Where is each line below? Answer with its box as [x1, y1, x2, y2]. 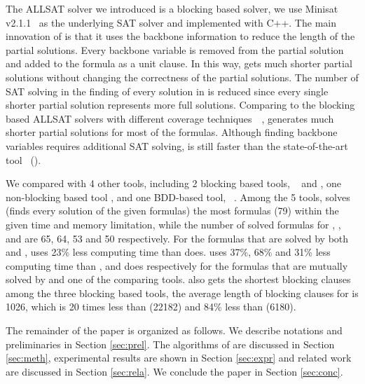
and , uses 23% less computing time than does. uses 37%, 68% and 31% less [6, 245, 331, 259]
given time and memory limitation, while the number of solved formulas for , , [6, 217, 341, 231]
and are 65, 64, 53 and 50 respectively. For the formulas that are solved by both [6, 231, 349, 245]
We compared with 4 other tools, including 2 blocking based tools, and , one [6, 176, 342, 191]
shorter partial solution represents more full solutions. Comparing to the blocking [6, 97, 355, 112]
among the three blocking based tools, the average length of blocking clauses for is [6, 285, 359, 300]
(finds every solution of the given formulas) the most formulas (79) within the [6, 203, 339, 218]
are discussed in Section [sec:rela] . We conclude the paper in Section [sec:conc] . [6, 364, 343, 378]
